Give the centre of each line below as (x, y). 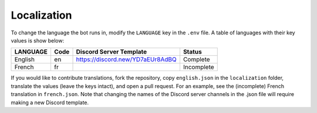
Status (192, 52)
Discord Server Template (112, 52)
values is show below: (38, 40)
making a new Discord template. (50, 103)
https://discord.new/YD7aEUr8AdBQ (126, 59)
